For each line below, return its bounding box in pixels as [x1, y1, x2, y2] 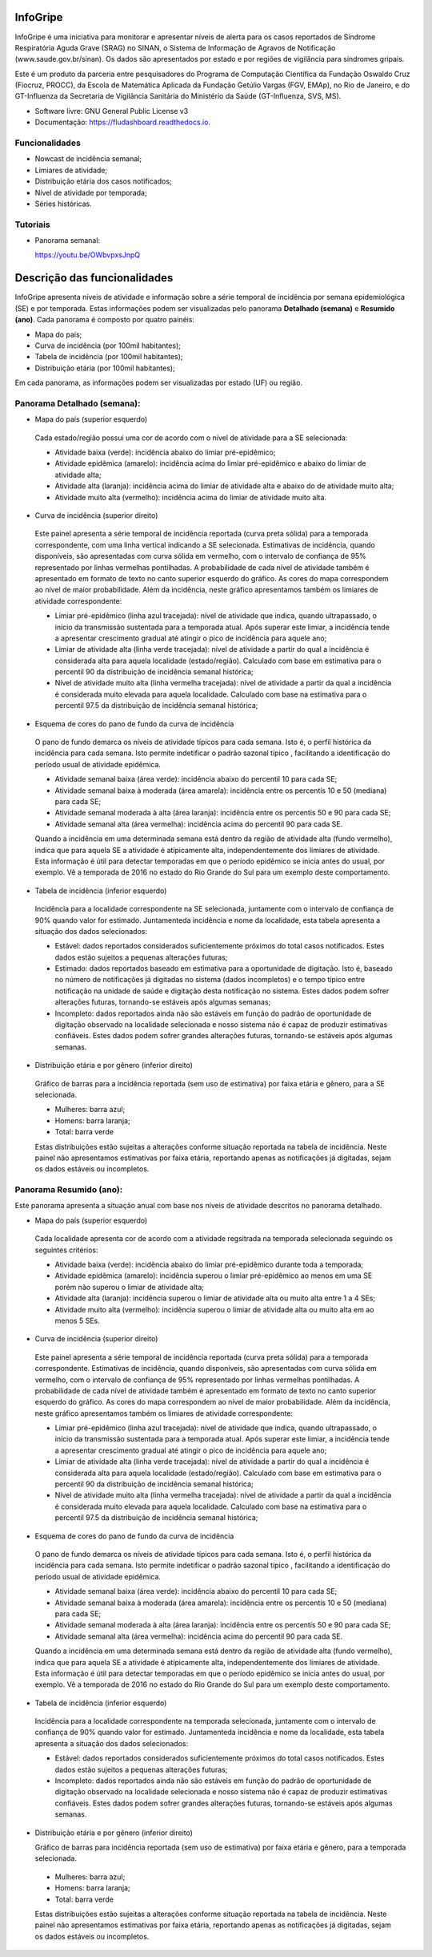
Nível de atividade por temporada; [34, 188, 147, 197]
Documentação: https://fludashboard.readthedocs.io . [34, 117, 211, 127]
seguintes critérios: [34, 1245, 99, 1255]
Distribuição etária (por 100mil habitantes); [34, 363, 175, 373]
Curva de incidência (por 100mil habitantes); [34, 341, 182, 350]
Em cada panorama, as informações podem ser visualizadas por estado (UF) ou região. [14, 378, 303, 388]
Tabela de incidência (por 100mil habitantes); [34, 352, 183, 362]
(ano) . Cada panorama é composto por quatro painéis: [14, 315, 195, 325]
